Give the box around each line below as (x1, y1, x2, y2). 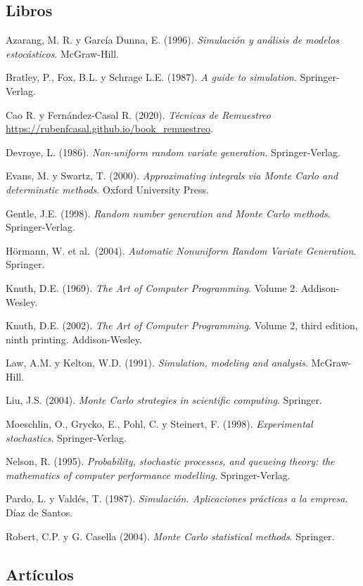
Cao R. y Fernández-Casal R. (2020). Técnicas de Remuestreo (6, 107, 271, 122)
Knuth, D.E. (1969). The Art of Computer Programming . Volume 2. (6, 280, 298, 295)
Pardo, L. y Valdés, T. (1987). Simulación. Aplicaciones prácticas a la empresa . (6, 491, 348, 506)
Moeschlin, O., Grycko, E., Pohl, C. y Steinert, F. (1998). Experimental (6, 416, 313, 431)
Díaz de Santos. (6, 505, 73, 520)
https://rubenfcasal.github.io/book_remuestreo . (6, 121, 213, 136)
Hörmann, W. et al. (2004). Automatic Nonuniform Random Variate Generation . (6, 243, 357, 257)
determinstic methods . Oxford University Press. (6, 181, 209, 196)
